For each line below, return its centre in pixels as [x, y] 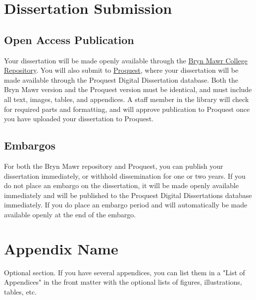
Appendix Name [61, 248]
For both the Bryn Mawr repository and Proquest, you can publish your [114, 166]
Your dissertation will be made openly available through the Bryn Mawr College [126, 60]
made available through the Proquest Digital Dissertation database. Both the [121, 79]
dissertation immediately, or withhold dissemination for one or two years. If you [125, 175]
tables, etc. [21, 291]
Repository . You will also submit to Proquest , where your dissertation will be [121, 70]
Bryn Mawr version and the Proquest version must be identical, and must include [128, 89]
